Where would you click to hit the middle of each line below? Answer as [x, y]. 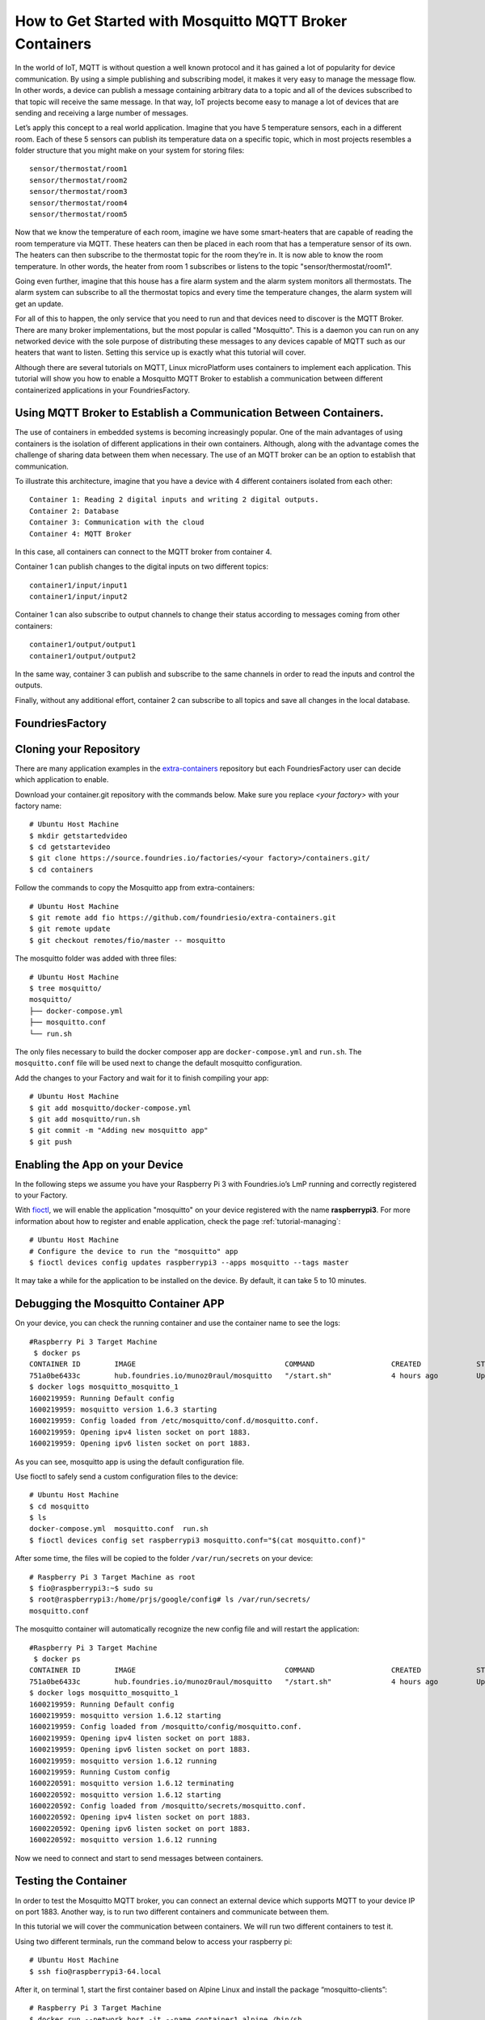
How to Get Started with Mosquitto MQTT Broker [181, 21]
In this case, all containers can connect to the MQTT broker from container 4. [143, 551]
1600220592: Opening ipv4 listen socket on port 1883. [140, 1817]
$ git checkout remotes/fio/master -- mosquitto [127, 940]
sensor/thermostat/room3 [78, 191]
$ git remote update [70, 929]
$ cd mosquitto [59, 1506]
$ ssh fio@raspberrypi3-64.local [95, 1971]
